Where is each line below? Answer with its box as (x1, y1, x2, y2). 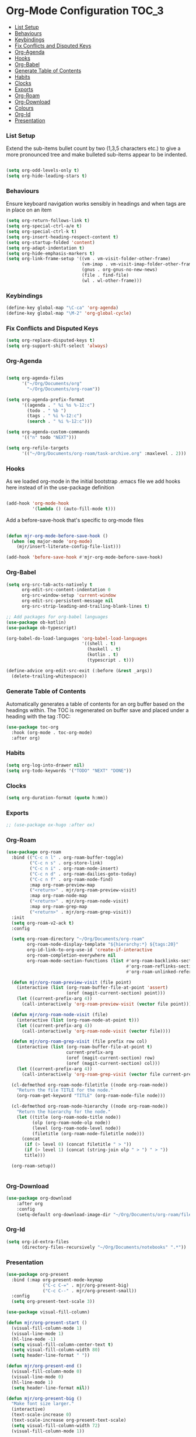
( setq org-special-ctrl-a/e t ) (6, 223, 82, 229)
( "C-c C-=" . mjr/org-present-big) (43, 1282, 129, 1288)
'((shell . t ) (81, 641, 116, 647)
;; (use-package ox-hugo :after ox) (6, 822, 95, 828)
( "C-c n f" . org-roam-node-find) (29, 876, 114, 883)
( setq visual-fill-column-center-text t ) (11, 1341, 114, 1347)
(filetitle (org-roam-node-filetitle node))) (32, 1130, 145, 1136)
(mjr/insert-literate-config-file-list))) (16, 544, 121, 550)
